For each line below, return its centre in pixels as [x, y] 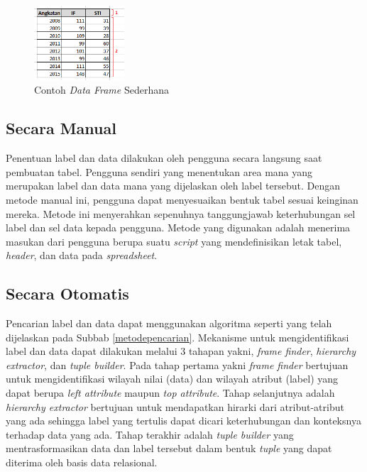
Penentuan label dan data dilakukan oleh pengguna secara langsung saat [164, 158]
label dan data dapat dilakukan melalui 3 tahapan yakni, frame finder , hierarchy [181, 351]
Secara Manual [61, 128]
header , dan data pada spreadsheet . [82, 255]
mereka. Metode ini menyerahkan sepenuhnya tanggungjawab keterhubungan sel [181, 213]
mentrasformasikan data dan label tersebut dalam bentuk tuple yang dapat [169, 448]
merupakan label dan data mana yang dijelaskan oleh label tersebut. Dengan [173, 186]
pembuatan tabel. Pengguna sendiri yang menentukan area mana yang [159, 171]
